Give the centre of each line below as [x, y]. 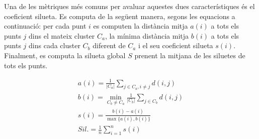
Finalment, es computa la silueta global [65, 55]
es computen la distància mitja [141, 26]
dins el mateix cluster [62, 35]
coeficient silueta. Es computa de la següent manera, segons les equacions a [120, 16]
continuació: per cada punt [45, 26]
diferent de [109, 45]
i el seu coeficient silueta [176, 45]
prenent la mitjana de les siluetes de [190, 55]
